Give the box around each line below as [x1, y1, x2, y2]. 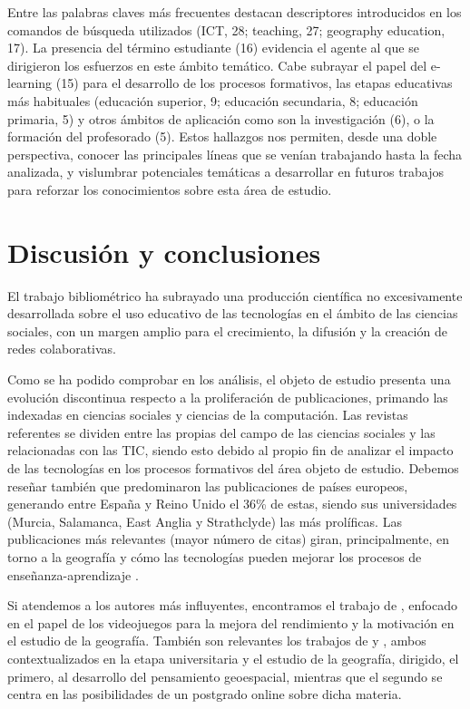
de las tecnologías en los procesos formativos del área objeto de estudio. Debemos [7, 459, 459, 477]
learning [7, 73, 53, 92]
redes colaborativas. [7, 339, 117, 358]
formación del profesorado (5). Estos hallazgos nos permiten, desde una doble [7, 127, 437, 146]
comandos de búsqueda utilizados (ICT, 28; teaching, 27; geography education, [7, 20, 446, 39]
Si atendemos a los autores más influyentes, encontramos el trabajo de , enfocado [7, 596, 457, 615]
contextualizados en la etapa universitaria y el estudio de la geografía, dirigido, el [7, 648, 459, 667]
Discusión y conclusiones [7, 233, 321, 270]
